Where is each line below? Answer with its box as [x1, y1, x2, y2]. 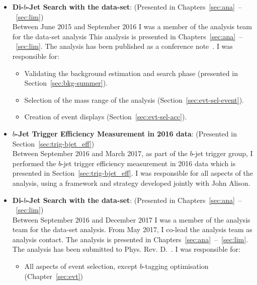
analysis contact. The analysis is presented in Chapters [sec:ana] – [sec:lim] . [12, 234, 248, 244]
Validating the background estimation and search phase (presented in [24, 67, 238, 78]
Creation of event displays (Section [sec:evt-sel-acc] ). [24, 111, 187, 122]
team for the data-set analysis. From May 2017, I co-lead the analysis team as [12, 224, 252, 235]
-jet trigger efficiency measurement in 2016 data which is [61, 158, 236, 168]
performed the [12, 158, 56, 168]
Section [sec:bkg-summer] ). [24, 78, 108, 88]
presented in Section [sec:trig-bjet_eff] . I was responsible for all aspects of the [12, 168, 253, 178]
